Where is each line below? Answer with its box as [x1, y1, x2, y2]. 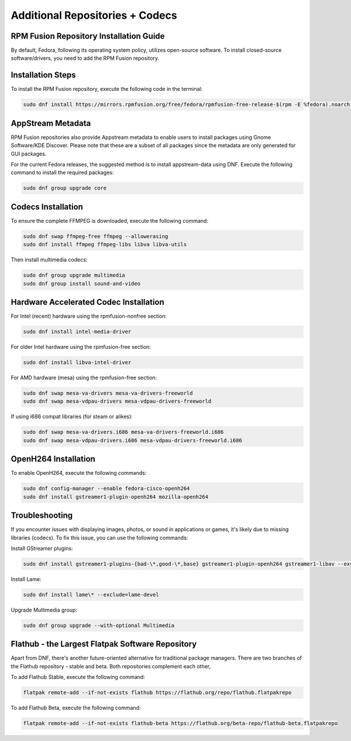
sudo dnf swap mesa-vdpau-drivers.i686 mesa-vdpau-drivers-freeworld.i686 [23, 437, 243, 444]
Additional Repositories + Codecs [11, 9, 178, 22]
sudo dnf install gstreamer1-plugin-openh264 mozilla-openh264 [23, 493, 209, 500]
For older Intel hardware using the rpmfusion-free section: [11, 344, 152, 351]
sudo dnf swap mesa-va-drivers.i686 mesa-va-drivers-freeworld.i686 [23, 429, 224, 436]
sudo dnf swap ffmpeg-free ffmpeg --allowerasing [23, 233, 168, 240]
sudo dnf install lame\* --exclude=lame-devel [23, 591, 159, 598]
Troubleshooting [11, 511, 73, 521]
